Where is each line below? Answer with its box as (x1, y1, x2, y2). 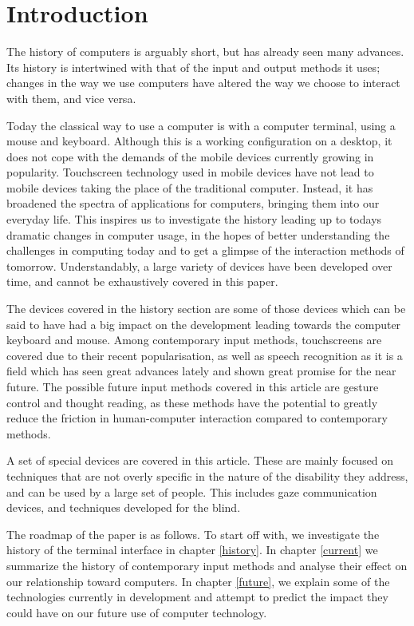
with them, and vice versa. (6, 89, 136, 106)
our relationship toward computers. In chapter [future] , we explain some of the (6, 573, 390, 589)
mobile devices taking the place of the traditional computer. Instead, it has (6, 179, 373, 196)
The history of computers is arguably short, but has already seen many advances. (6, 43, 404, 60)
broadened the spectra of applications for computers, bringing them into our (6, 195, 380, 212)
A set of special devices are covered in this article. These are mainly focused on (6, 452, 394, 469)
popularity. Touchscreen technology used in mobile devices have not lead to (6, 164, 374, 180)
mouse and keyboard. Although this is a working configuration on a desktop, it (6, 133, 392, 149)
